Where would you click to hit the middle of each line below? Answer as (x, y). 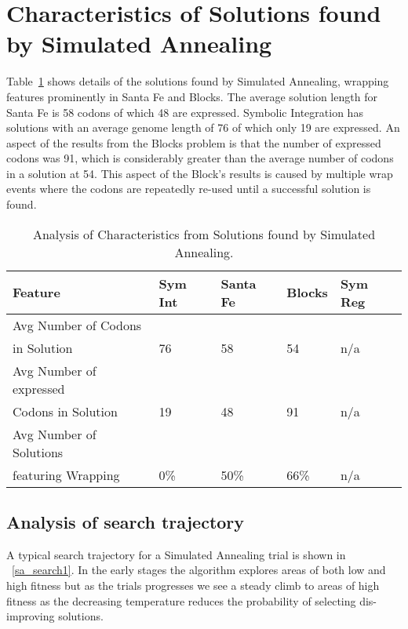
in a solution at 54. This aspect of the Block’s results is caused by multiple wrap (200, 173)
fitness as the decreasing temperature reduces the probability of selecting (181, 600)
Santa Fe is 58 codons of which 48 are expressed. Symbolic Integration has (185, 112)
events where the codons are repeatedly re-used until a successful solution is (189, 189)
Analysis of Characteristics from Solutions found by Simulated (204, 234)
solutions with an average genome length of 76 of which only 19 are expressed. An (203, 127)
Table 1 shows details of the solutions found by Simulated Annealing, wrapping (198, 81)
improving (31, 616)
